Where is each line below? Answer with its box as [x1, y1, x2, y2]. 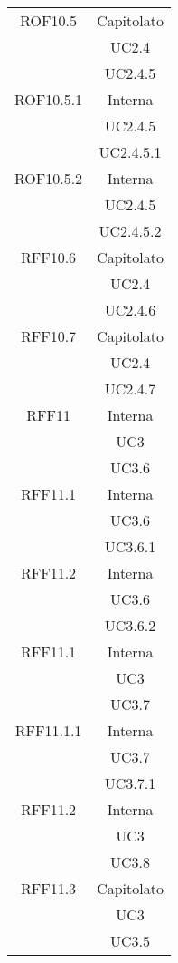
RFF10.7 [21, 326, 77, 346]
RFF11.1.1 [14, 720, 82, 741]
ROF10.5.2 [14, 168, 83, 189]
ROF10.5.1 [14, 89, 83, 110]
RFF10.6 [21, 247, 77, 267]
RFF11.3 [21, 878, 77, 899]
